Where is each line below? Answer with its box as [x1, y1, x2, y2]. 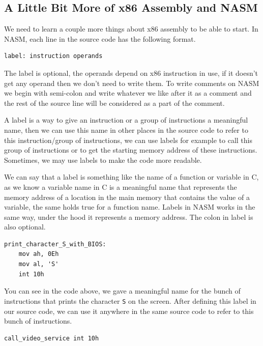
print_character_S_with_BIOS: [4, 240, 106, 248]
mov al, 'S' [18, 261, 59, 268]
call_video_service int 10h [4, 334, 99, 342]
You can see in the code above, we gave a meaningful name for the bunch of [4, 285, 241, 296]
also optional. [4, 221, 46, 232]
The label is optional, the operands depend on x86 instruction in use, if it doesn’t [4, 67, 258, 78]
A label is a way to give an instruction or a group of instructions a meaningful [4, 114, 248, 125]
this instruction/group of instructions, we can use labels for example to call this [4, 134, 252, 145]
